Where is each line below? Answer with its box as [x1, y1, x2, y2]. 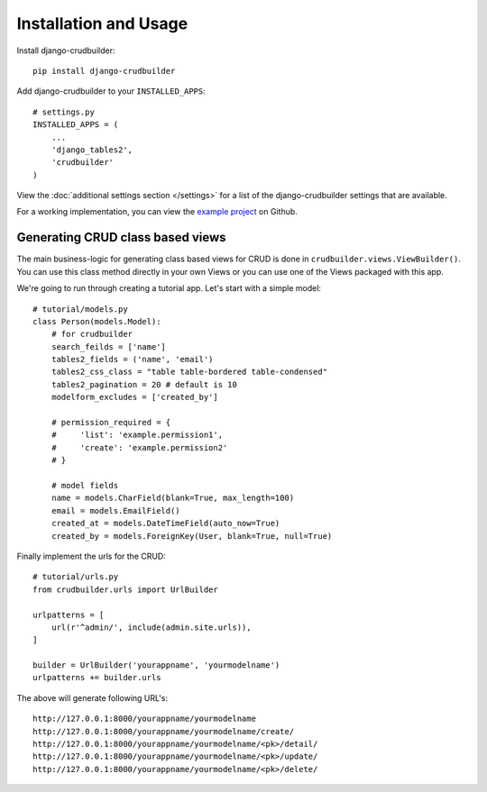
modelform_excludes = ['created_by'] [51, 392, 218, 403]
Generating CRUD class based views [16, 230, 226, 245]
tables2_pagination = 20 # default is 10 [51, 379, 238, 389]
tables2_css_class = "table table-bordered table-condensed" [51, 367, 328, 378]
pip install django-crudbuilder [32, 66, 176, 76]
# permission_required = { [51, 417, 171, 428]
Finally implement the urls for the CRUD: [16, 551, 167, 561]
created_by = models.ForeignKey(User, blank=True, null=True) [51, 531, 333, 541]
